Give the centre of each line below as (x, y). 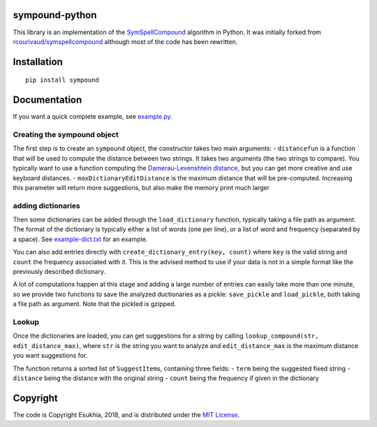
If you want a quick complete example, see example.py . (93, 117)
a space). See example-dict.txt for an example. (80, 239)
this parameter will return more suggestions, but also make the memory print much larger (141, 187)
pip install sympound (62, 80)
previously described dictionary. (59, 272)
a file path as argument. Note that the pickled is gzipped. (95, 304)
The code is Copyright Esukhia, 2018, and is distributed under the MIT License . (126, 414)
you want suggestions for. (50, 356)
